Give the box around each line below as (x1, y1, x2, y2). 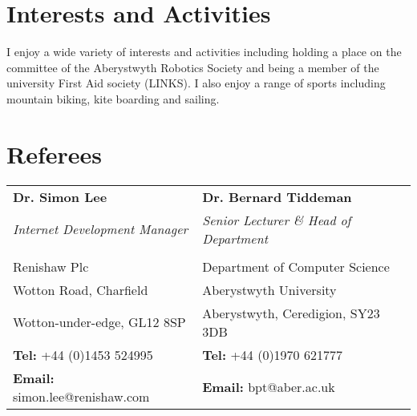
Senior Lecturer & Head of (202, 210, 351, 229)
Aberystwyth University (202, 280, 337, 299)
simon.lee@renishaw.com (13, 386, 150, 406)
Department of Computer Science (202, 256, 390, 276)
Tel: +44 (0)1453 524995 (13, 345, 153, 364)
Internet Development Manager (13, 220, 188, 239)
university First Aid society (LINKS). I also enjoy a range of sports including (6, 75, 386, 91)
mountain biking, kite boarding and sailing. (6, 90, 220, 107)
